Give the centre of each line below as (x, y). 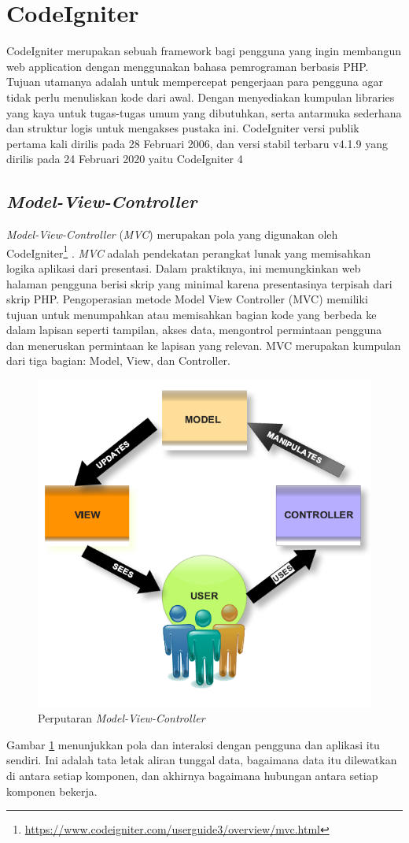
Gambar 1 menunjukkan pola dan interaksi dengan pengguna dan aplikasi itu (193, 744)
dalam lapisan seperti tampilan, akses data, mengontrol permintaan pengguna (194, 330)
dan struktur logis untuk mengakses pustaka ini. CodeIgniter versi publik (183, 128)
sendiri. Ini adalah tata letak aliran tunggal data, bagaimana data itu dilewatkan (202, 760)
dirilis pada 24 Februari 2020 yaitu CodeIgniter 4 (125, 159)
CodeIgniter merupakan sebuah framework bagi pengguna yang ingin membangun (204, 51)
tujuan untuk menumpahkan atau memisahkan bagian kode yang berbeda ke (192, 314)
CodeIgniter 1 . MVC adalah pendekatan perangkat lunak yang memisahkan (189, 251)
